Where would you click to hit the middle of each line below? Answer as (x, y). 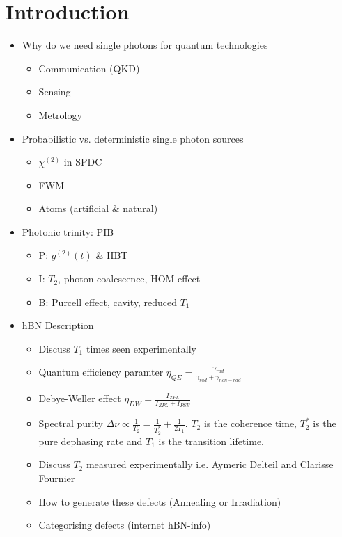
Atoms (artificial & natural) (98, 208)
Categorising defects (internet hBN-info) (125, 525)
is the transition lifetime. (211, 441)
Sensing (55, 91)
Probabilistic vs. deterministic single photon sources (133, 138)
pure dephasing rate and (91, 441)
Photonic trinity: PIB (68, 231)
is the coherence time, (250, 423)
